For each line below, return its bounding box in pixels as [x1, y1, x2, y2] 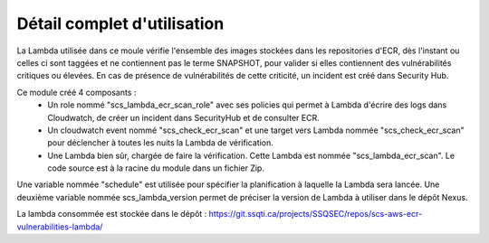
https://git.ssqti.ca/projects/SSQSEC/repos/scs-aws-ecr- [208, 209, 423, 220]
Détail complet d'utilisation [16, 14, 225, 33]
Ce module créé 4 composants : [16, 87, 137, 98]
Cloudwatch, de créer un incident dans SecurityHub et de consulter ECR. [47, 112, 321, 123]
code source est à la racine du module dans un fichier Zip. [47, 163, 264, 173]
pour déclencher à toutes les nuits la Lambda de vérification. [47, 137, 273, 148]
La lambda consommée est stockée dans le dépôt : [16, 209, 207, 220]
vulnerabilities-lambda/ [16, 221, 103, 232]
